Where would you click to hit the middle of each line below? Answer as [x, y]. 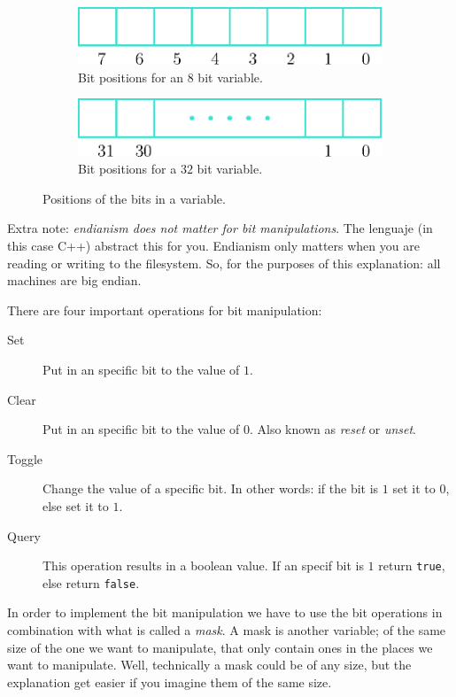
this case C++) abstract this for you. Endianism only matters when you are [213, 246]
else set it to [76, 505]
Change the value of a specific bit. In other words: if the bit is [211, 488]
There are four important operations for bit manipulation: [165, 310]
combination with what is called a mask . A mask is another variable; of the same [227, 630]
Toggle [25, 458]
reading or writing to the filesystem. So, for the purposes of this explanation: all [224, 263]
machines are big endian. [74, 280]
